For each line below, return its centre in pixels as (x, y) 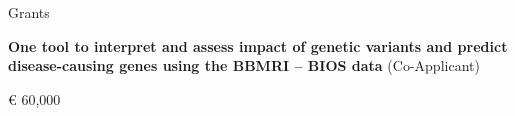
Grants (29, 12)
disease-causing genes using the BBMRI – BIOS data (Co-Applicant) (244, 65)
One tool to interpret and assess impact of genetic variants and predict (258, 45)
